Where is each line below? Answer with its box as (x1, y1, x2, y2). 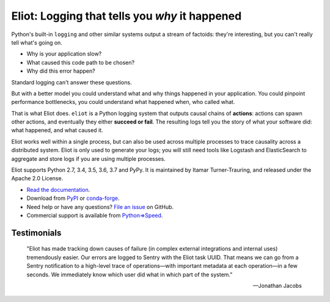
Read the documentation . (26, 186, 90, 193)
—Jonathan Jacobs (252, 282, 302, 289)
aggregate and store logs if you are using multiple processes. (11, 155, 166, 162)
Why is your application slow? (26, 50, 102, 57)
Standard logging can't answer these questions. (11, 78, 132, 86)
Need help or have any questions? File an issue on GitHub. (26, 203, 174, 210)
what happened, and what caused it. (11, 127, 103, 134)
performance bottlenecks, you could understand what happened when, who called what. (11, 98, 235, 106)
